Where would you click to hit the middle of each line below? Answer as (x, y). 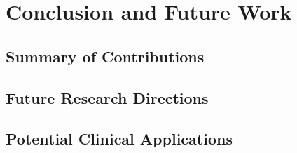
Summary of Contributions (105, 56)
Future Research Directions (107, 97)
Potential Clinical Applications (119, 139)
